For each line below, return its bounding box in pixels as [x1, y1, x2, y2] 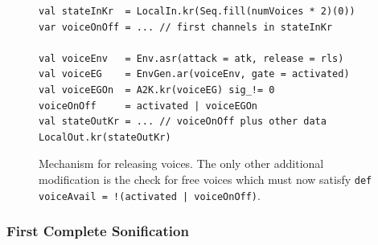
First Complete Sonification [6, 221, 189, 241]
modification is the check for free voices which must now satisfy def [39, 170, 372, 187]
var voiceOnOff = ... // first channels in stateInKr [39, 21, 333, 33]
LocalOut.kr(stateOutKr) [39, 131, 171, 143]
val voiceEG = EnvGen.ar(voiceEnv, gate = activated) [39, 68, 350, 80]
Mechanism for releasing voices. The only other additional [39, 155, 324, 172]
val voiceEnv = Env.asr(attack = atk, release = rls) [39, 52, 344, 64]
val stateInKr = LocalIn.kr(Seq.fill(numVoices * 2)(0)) [39, 6, 355, 17]
